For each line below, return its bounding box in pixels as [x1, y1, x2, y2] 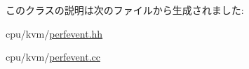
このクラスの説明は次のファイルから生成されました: [6, 3, 244, 17]
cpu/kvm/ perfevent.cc [6, 49, 100, 64]
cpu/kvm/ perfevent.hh [6, 26, 103, 40]
